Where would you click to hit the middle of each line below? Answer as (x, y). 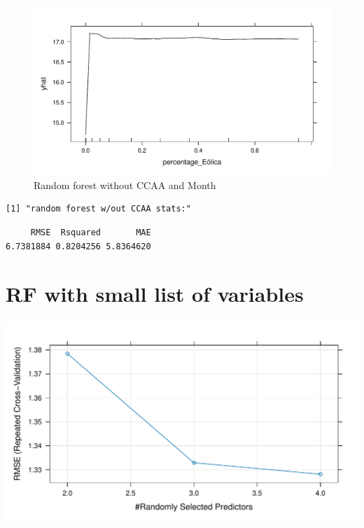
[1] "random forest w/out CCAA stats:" (98, 209)
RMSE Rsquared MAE (91, 232)
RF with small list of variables (155, 294)
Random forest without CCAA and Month (125, 185)
